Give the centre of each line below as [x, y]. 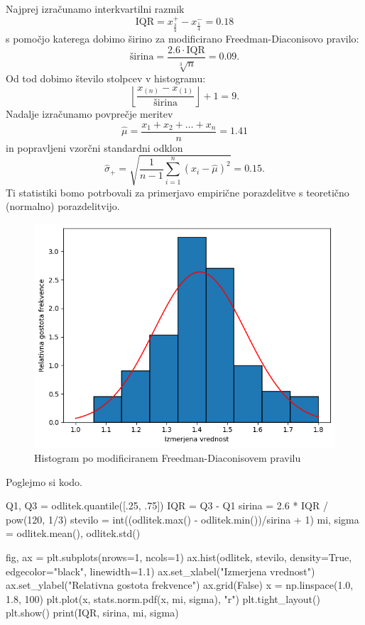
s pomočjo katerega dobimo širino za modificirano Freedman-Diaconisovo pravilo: [182, 39]
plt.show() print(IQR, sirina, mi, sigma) [92, 613]
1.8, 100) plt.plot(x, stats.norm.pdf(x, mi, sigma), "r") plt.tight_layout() [163, 598]
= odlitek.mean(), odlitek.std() [73, 533]
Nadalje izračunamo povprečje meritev [89, 114]
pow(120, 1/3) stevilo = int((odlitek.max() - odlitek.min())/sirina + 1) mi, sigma [182, 519]
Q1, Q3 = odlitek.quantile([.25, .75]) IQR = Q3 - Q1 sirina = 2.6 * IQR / [167, 505]
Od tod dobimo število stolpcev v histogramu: [106, 78]
